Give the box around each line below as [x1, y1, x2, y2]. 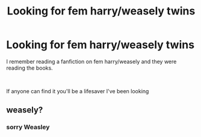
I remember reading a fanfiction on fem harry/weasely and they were [6, 58, 177, 65]
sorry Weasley [6, 123, 50, 132]
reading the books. [6, 64, 53, 72]
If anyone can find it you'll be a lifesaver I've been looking [6, 87, 149, 94]
